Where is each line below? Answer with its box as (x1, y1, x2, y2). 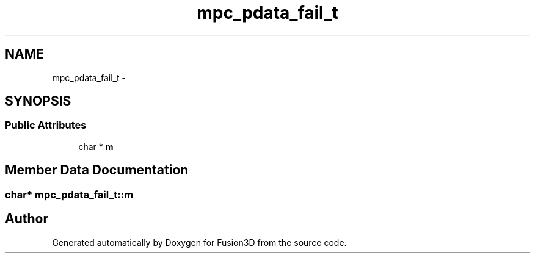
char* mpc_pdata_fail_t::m (5, 188, 134, 201)
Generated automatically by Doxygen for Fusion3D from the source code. (52, 237, 347, 248)
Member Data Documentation (5, 162, 189, 178)
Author (5, 211, 48, 227)
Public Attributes (5, 119, 87, 132)
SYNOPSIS (5, 93, 71, 109)
